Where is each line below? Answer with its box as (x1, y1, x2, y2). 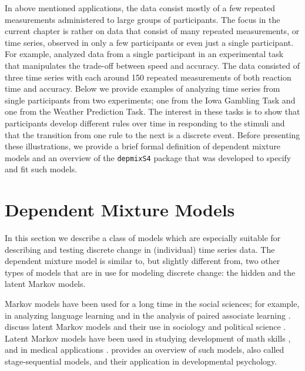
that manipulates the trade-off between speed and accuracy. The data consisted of (5, 59, 300, 71)
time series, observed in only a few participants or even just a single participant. (5, 36, 294, 48)
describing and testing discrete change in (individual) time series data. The (5, 243, 275, 255)
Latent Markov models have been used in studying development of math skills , (5, 332, 291, 344)
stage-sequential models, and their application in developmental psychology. (5, 355, 277, 367)
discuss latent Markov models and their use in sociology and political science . (5, 320, 286, 333)
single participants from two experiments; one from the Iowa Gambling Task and (5, 93, 296, 106)
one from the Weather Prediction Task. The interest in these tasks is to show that (5, 105, 300, 118)
